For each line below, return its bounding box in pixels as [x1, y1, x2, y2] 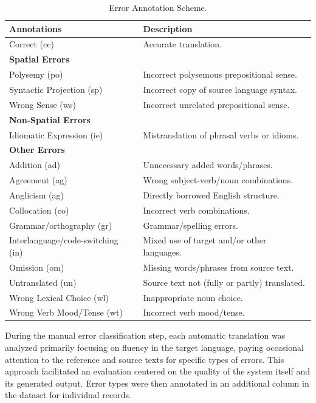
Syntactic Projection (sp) [9, 83, 103, 95]
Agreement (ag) [9, 174, 67, 186]
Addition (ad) [9, 158, 61, 171]
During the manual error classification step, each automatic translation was [5, 329, 286, 342]
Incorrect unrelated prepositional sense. [143, 98, 290, 110]
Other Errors [9, 143, 65, 156]
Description [143, 22, 193, 35]
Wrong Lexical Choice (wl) [9, 291, 109, 303]
